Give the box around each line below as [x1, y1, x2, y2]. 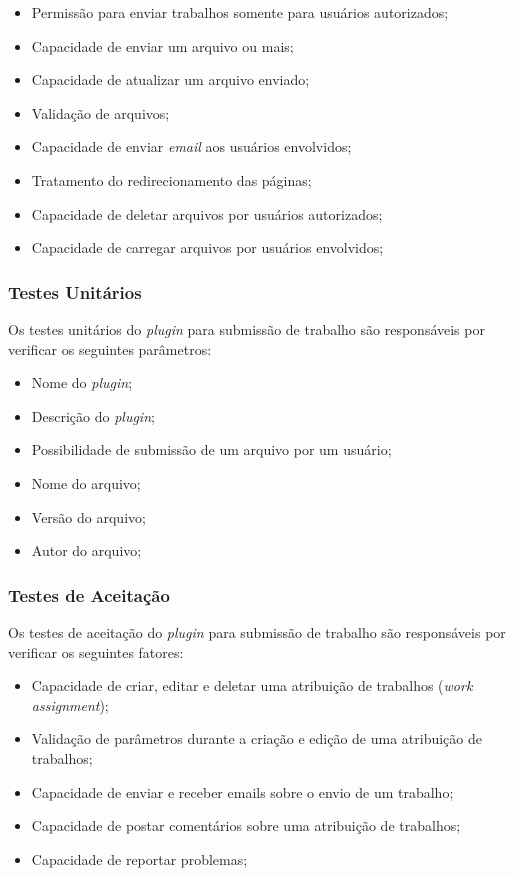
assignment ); [31, 694, 109, 715]
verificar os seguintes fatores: [8, 641, 184, 662]
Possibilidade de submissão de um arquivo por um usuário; [31, 439, 392, 460]
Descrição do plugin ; [31, 405, 155, 426]
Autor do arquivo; [31, 540, 142, 561]
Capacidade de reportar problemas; [31, 848, 248, 869]
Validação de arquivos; [31, 102, 170, 123]
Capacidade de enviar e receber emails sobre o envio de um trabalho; [31, 781, 454, 802]
